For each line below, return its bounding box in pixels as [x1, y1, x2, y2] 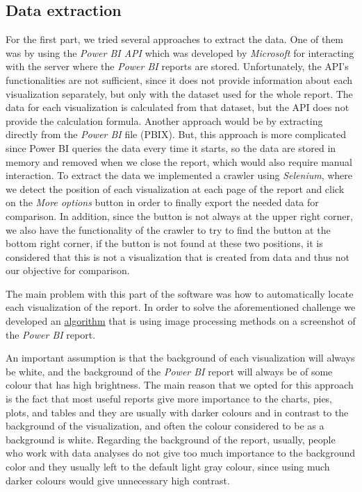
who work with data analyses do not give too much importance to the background [6, 446, 356, 460]
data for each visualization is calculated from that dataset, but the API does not [6, 100, 349, 114]
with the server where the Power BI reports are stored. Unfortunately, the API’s [6, 59, 349, 74]
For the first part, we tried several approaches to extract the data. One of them [6, 32, 344, 46]
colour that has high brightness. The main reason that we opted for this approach [6, 378, 354, 392]
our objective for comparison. [6, 263, 130, 278]
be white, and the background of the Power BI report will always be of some [6, 364, 333, 378]
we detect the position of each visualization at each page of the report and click [6, 181, 345, 196]
